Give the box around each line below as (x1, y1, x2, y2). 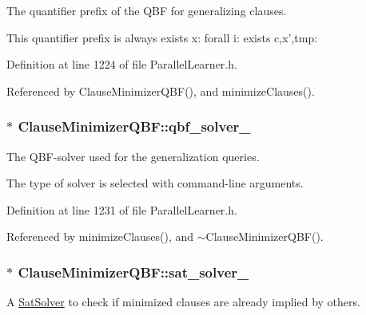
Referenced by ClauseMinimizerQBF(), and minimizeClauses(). (6, 82, 315, 99)
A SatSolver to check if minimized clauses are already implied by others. (6, 293, 360, 310)
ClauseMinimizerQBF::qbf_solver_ (18, 116, 251, 136)
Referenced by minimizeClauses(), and (6, 228, 194, 245)
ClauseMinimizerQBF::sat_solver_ (18, 262, 249, 282)
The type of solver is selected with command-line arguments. (6, 175, 304, 191)
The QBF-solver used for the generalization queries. (6, 148, 260, 164)
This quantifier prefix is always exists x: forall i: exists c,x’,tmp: (6, 29, 318, 45)
